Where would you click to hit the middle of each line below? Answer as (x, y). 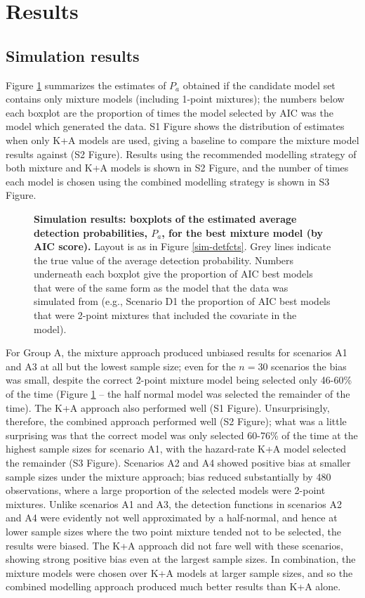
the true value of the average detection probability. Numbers (164, 260)
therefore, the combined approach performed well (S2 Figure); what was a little (176, 421)
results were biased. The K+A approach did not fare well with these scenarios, (174, 545)
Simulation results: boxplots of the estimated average (165, 218)
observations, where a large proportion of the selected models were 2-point (166, 490)
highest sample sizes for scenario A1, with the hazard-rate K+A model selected (176, 449)
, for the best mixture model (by (242, 232)
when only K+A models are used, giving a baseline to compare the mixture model (182, 139)
